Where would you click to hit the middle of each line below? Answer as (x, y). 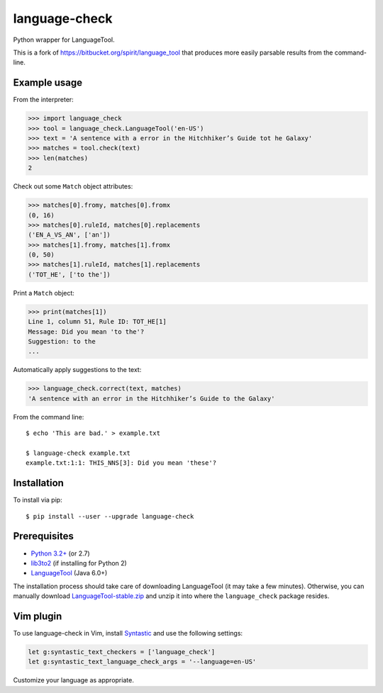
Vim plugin (38, 616)
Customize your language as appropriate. (73, 680)
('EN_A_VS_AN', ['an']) (70, 235)
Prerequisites (43, 536)
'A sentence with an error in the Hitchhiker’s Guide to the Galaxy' (151, 398)
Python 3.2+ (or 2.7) (60, 553)
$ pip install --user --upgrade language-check (110, 516)
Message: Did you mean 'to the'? (86, 332)
